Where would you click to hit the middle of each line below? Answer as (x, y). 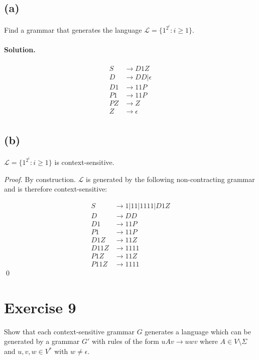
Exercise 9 (40, 307)
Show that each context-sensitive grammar (69, 331)
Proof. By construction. (40, 179)
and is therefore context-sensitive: (56, 189)
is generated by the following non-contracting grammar (170, 179)
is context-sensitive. (84, 162)
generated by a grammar (42, 341)
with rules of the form (125, 341)
